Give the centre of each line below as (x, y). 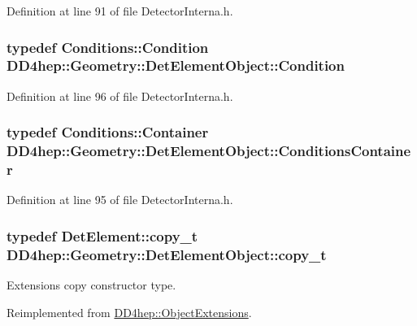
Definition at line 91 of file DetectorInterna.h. (120, 11)
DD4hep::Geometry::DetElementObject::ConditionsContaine (209, 151)
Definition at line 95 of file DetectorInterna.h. (120, 200)
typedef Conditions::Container (108, 132)
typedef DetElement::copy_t (102, 235)
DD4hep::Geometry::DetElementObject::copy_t (167, 254)
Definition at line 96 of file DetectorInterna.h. (120, 96)
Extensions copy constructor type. (91, 285)
